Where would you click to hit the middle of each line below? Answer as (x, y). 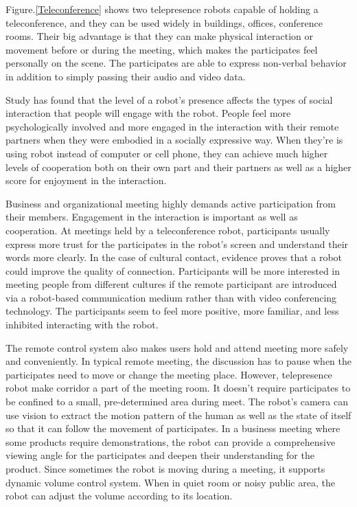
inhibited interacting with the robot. (82, 325)
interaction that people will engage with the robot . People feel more (148, 113)
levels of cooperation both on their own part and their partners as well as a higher (178, 167)
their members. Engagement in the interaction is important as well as (152, 217)
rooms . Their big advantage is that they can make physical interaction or (159, 36)
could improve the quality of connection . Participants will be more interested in (173, 270)
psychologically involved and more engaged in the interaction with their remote (172, 126)
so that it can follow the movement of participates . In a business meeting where (173, 428)
